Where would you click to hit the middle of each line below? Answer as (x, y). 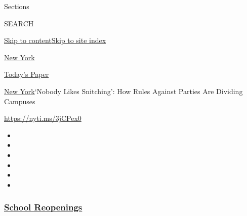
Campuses (20, 101)
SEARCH (19, 23)
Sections (17, 6)
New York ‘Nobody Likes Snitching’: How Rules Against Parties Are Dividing (124, 91)
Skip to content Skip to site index (55, 40)
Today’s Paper (27, 74)
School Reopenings (43, 207)
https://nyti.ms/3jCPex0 (43, 118)
